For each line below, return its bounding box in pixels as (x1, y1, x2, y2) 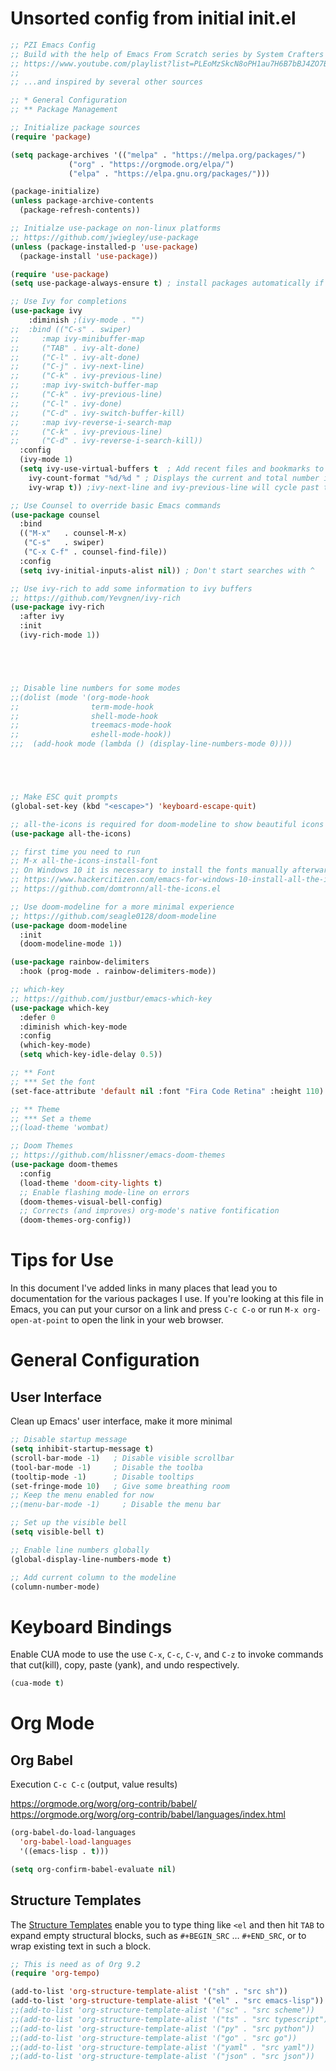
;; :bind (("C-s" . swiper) (10, 324, 132, 334)
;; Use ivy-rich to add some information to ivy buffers (10, 583, 253, 594)
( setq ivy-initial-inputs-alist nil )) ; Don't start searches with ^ (19, 565, 315, 576)
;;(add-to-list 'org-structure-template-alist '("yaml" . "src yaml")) (10, 2042, 315, 2052)
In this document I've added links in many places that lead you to (10, 1282, 278, 1294)
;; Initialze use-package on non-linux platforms (10, 223, 222, 234)
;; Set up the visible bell (10, 1518, 128, 1528)
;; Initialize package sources (10, 123, 141, 133)
